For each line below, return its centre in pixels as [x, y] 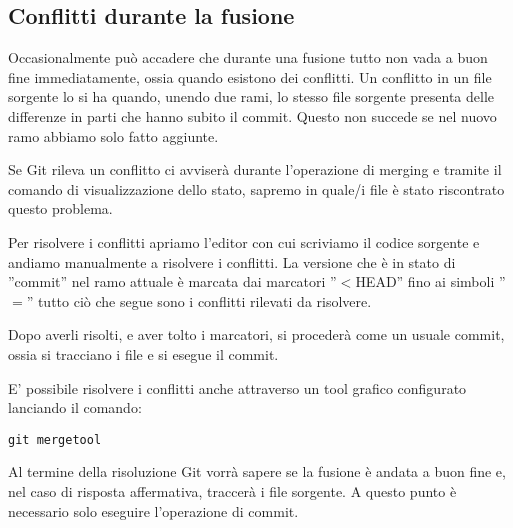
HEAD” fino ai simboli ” [430, 281]
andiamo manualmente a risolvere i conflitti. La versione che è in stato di [232, 261]
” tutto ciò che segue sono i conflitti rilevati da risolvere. [199, 300]
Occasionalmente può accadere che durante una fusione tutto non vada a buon [248, 57]
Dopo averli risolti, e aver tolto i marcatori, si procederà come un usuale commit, [256, 334]
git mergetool [55, 439]
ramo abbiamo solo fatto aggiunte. [113, 135]
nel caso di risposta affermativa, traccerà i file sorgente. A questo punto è [232, 490]
